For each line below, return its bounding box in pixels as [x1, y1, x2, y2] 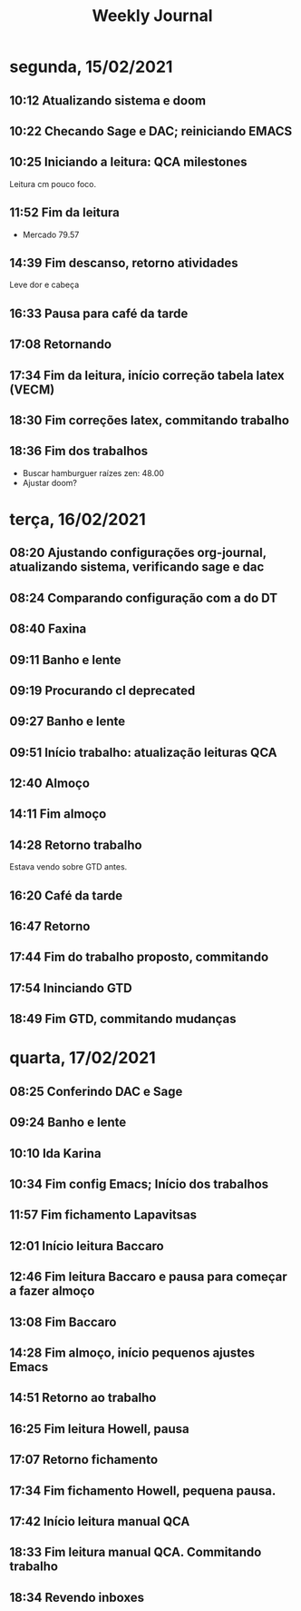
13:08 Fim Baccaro [9, 1314, 117, 1329]
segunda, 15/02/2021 [9, 56, 173, 77]
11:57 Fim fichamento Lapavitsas [9, 1208, 198, 1223]
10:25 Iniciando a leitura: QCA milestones [9, 154, 248, 170]
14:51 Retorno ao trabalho [9, 1390, 157, 1406]
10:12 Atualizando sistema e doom [9, 93, 207, 108]
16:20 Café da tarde [9, 888, 123, 903]
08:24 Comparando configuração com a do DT [9, 590, 278, 605]
